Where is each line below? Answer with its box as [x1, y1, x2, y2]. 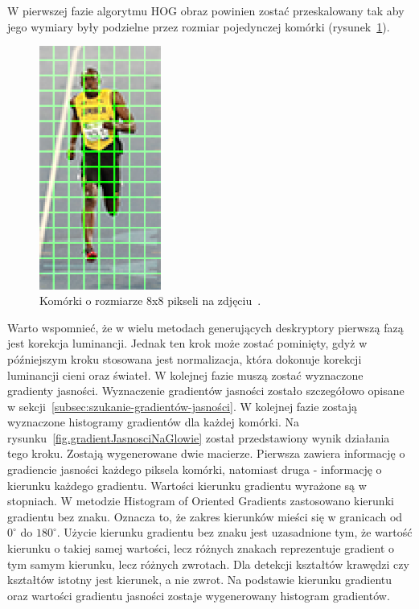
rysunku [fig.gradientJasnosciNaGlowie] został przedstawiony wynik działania [7, 429, 390, 446]
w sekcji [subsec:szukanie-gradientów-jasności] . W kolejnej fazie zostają [7, 397, 357, 414]
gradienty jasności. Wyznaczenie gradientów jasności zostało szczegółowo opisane [7, 382, 405, 399]
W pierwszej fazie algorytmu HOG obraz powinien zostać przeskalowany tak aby [7, 2, 405, 19]
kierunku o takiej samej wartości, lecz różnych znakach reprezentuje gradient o [7, 540, 395, 557]
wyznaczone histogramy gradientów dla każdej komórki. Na [7, 414, 300, 430]
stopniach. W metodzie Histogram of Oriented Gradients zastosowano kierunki [7, 492, 394, 509]
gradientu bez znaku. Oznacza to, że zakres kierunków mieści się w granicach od [7, 508, 403, 525]
